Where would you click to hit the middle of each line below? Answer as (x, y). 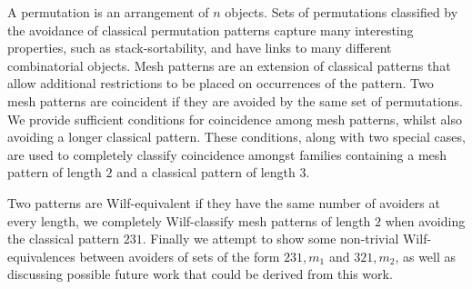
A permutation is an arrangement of (108, 12)
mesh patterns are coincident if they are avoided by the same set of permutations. (236, 100)
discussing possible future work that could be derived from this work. (200, 274)
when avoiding (425, 220)
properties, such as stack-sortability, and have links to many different (200, 48)
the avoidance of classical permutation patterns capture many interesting (211, 30)
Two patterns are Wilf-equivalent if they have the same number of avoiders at (224, 202)
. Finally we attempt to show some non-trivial (271, 239)
